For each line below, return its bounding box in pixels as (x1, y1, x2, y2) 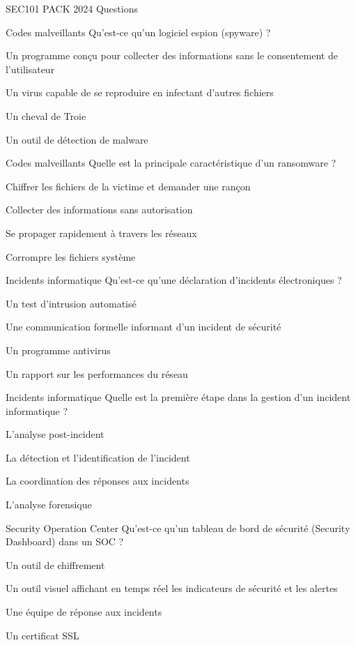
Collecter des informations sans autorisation (6, 202, 193, 217)
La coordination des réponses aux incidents (6, 473, 189, 488)
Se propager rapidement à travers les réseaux (6, 225, 197, 240)
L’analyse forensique (6, 497, 92, 512)
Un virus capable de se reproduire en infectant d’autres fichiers (6, 85, 274, 100)
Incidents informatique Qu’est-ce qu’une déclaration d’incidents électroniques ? (6, 273, 342, 287)
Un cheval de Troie (6, 108, 86, 123)
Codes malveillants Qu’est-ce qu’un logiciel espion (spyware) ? (6, 24, 271, 39)
